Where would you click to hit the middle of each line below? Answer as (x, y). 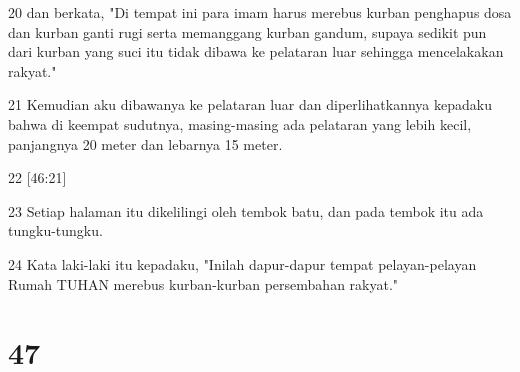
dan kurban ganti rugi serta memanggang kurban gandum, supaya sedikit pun (247, 31)
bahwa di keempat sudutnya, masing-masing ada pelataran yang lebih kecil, (240, 123)
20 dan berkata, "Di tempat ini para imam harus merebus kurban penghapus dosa (260, 12)
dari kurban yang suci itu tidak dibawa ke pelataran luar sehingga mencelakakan (256, 51)
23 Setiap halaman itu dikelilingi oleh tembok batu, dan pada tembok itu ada (246, 210)
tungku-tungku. (55, 230)
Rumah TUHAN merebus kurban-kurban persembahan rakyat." (203, 283)
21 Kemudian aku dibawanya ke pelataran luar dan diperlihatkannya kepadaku (250, 104)
